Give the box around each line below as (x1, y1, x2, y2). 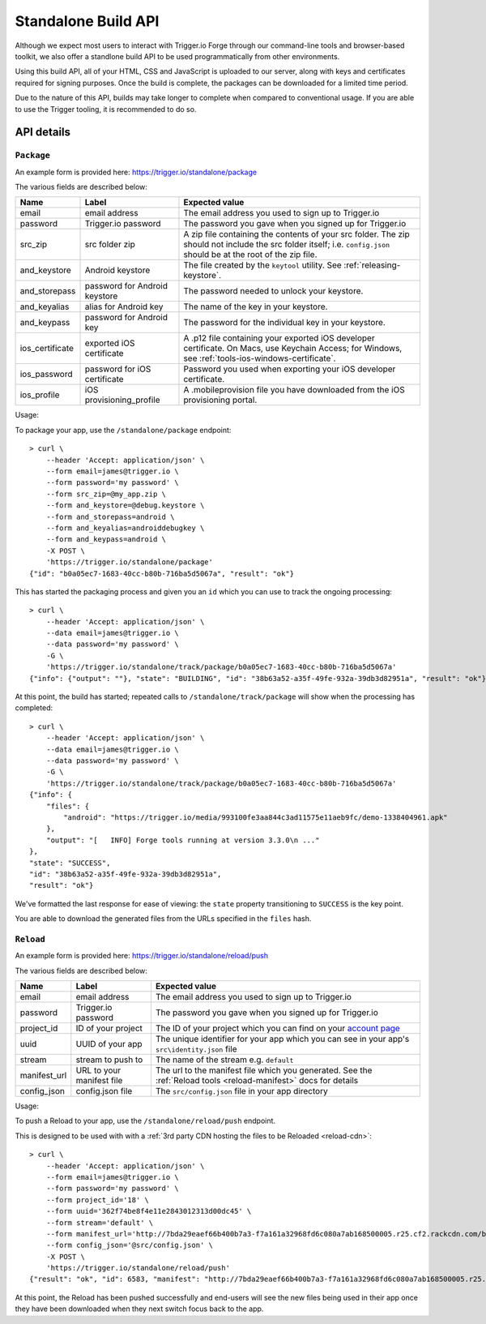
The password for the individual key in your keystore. (183, 317, 386, 328)
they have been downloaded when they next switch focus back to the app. (15, 1304, 264, 1313)
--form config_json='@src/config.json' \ (45, 1240, 214, 1250)
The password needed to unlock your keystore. (183, 285, 364, 297)
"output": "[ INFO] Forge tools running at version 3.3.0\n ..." (45, 835, 320, 845)
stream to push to (75, 1054, 143, 1065)
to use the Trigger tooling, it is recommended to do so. (15, 104, 197, 114)
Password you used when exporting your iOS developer (183, 363, 396, 375)
